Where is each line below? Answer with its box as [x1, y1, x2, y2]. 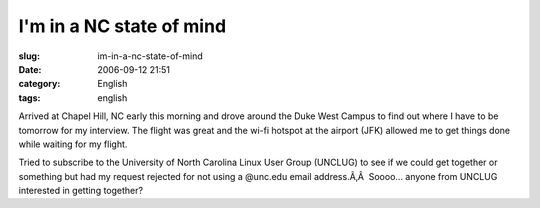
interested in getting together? [18, 185, 144, 197]
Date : [18, 63, 42, 75]
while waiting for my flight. [18, 138, 128, 150]
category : [18, 78, 61, 90]
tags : [18, 91, 41, 104]
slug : [18, 50, 40, 62]
